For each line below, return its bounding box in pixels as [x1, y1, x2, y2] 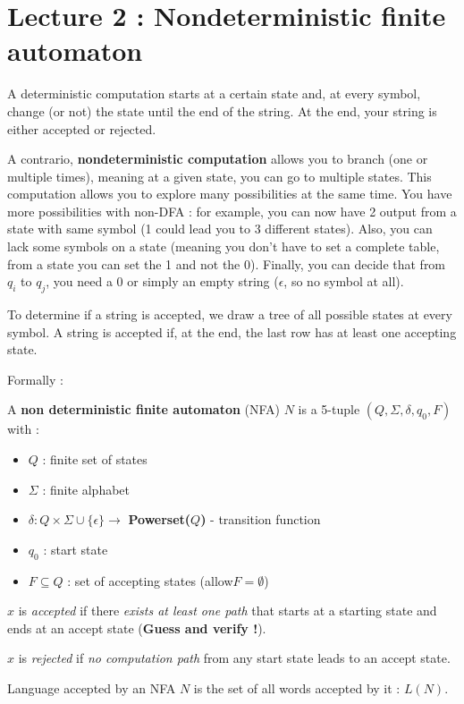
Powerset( [128, 510, 191, 529]
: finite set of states [42, 450, 148, 469]
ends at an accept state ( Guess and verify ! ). [7, 618, 266, 637]
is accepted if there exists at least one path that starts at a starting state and [18, 601, 437, 620]
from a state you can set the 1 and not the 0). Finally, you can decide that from [7, 254, 446, 273]
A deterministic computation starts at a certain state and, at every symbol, [7, 84, 421, 103]
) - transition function [200, 510, 321, 529]
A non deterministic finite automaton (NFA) [7, 400, 281, 419]
